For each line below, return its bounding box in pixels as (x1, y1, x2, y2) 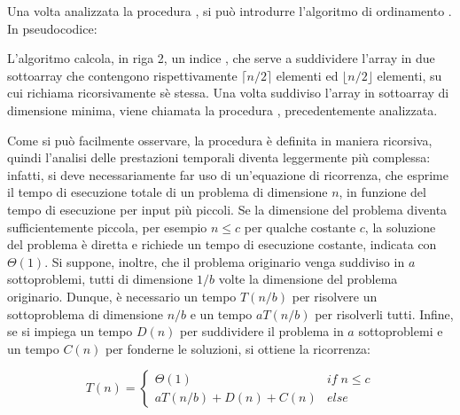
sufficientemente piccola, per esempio (7, 217, 207, 236)
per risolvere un (292, 286, 378, 305)
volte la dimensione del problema (218, 270, 398, 288)
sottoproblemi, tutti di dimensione (7, 270, 193, 288)
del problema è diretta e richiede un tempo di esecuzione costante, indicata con (7, 235, 437, 254)
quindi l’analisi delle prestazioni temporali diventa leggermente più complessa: (7, 148, 431, 167)
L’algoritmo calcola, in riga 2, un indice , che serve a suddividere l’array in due (7, 49, 435, 67)
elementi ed (276, 66, 339, 84)
